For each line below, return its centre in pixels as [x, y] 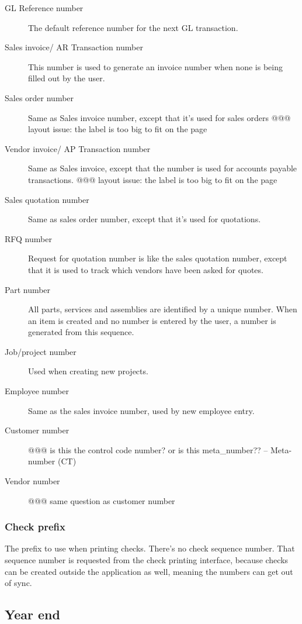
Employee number [37, 391]
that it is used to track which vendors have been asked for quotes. [146, 269]
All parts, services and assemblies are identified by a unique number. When [163, 309]
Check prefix [35, 527]
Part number [28, 289]
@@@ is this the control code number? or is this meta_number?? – [148, 449]
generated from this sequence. [81, 332]
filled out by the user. [67, 78]
